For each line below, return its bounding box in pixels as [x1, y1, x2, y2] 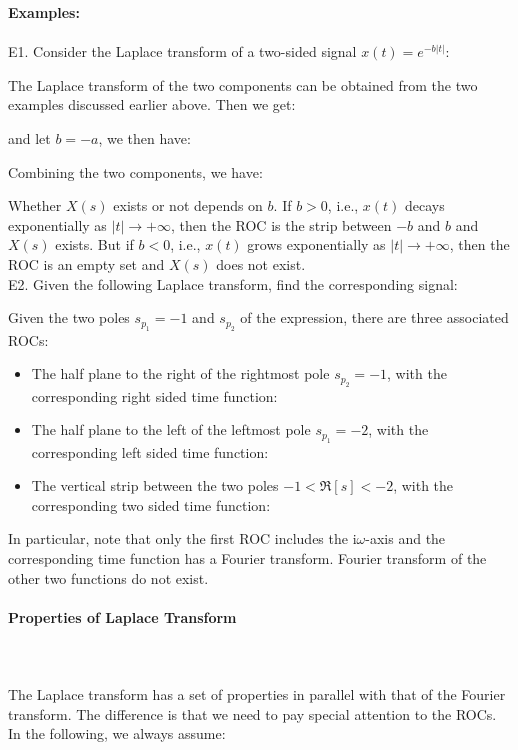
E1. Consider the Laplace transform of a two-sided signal [8, 41, 357, 62]
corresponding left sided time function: [31, 441, 269, 462]
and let [8, 127, 51, 148]
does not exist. [216, 253, 306, 274]
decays [405, 195, 445, 216]
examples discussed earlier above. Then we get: [8, 94, 296, 115]
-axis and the [365, 528, 446, 549]
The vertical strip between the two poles [31, 475, 279, 496]
